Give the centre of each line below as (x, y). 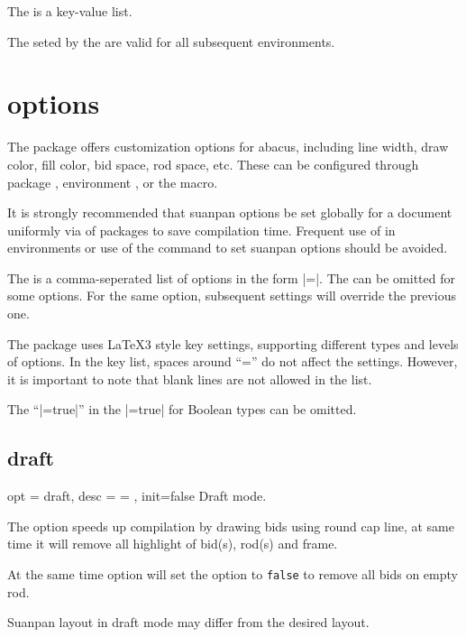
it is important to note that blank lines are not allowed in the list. (190, 379)
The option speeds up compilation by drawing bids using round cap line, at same (231, 526)
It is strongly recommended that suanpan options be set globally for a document (230, 212)
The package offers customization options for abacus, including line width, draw (228, 147)
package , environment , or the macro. (113, 182)
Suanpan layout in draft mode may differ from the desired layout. (188, 622)
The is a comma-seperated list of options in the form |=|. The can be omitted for (231, 277)
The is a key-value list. (70, 11)
